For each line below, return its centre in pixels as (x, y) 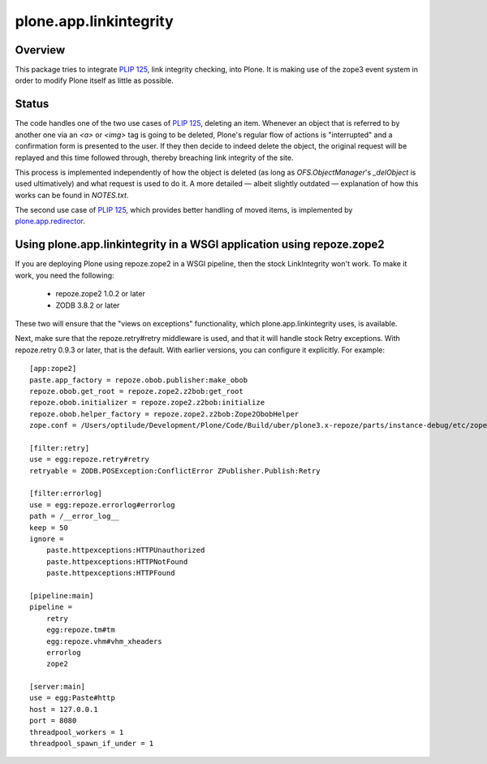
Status (32, 104)
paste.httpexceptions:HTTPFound (110, 573)
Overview (40, 50)
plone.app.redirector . (50, 221)
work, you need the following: (65, 275)
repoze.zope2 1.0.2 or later (100, 294)
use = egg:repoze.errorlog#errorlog (102, 505)
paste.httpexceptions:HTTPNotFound (117, 561)
